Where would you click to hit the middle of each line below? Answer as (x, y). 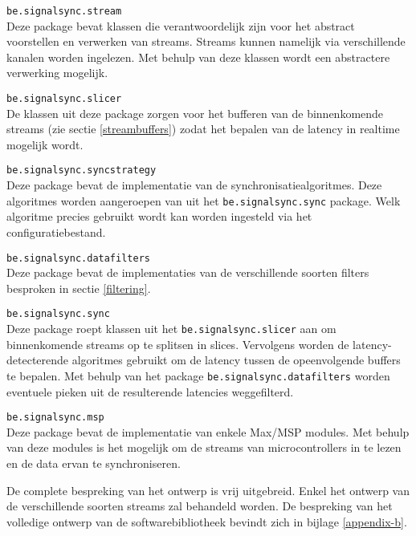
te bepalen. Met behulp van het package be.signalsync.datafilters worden (198, 375)
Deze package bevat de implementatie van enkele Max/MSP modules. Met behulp (208, 431)
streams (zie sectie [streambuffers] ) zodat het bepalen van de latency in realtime (203, 129)
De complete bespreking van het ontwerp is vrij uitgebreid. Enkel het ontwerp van (208, 490)
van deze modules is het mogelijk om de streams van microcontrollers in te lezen (204, 447)
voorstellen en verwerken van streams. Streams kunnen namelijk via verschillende (206, 41)
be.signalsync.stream (64, 11)
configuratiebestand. (56, 231)
